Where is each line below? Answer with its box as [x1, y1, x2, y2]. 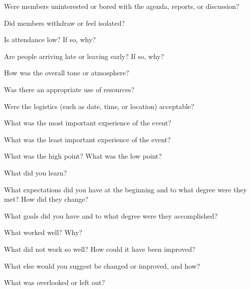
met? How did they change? [4, 194, 89, 204]
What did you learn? [4, 167, 67, 177]
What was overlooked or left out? [4, 277, 105, 288]
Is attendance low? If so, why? [4, 34, 96, 45]
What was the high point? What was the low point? [4, 151, 162, 161]
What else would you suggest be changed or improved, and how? [4, 260, 200, 271]
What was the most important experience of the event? [4, 117, 172, 128]
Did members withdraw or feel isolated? [4, 17, 125, 28]
